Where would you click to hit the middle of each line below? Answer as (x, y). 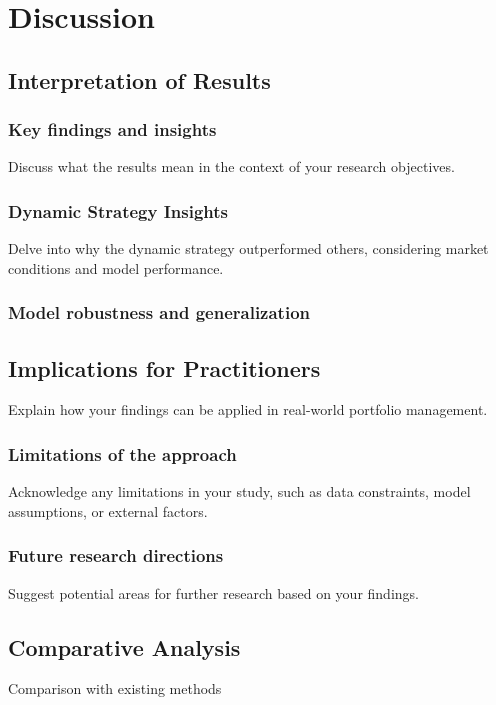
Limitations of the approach (122, 453)
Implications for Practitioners (164, 367)
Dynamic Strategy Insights (118, 210)
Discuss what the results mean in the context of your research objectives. (231, 166)
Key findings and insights (112, 129)
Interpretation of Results (139, 79)
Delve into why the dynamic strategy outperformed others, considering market (248, 248)
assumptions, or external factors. (108, 510)
